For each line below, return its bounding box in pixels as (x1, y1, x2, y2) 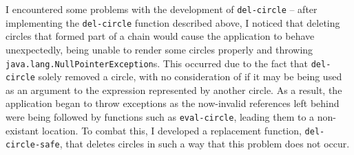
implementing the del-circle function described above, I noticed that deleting (6, 15, 340, 29)
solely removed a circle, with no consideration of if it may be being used (38, 69, 342, 84)
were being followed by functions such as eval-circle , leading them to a (6, 110, 315, 123)
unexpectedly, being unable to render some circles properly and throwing (6, 42, 313, 56)
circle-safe (6, 140, 60, 150)
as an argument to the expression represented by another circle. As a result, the (6, 82, 342, 97)
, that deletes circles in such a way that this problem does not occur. (59, 136, 350, 151)
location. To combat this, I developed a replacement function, (41, 123, 302, 137)
